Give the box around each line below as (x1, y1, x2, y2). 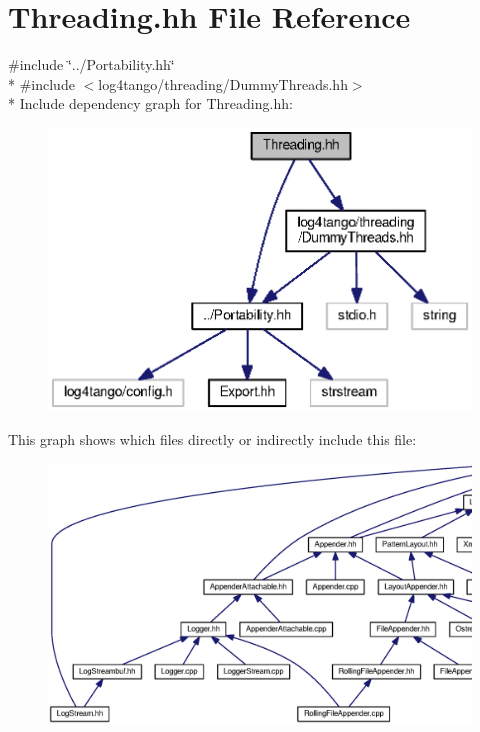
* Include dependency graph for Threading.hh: (8, 93, 293, 114)
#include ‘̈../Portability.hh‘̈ (8, 54, 175, 75)
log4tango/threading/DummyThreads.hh (98, 73, 348, 94)
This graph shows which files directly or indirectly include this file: (8, 428, 417, 449)
